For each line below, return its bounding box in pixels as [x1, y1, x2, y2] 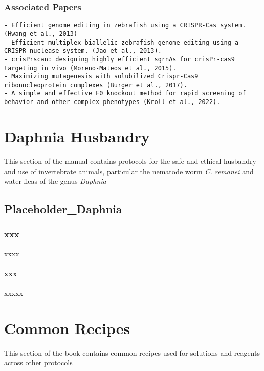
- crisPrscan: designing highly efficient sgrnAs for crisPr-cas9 [4, 55, 235, 63]
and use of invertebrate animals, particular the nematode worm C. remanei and [4, 166, 254, 176]
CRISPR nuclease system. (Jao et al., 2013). [4, 47, 162, 55]
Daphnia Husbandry [4, 126, 150, 147]
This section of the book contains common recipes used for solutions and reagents [4, 347, 260, 358]
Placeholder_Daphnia [4, 201, 122, 217]
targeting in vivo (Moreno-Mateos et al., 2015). [4, 64, 177, 72]
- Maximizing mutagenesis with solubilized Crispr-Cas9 [4, 73, 199, 80]
